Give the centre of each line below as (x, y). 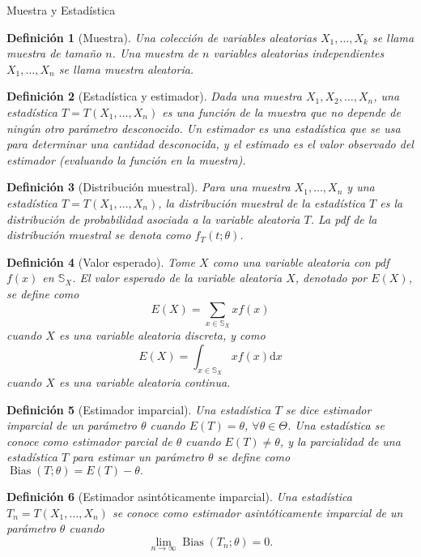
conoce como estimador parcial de (89, 441)
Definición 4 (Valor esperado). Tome (101, 261)
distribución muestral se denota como (99, 235)
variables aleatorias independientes (299, 53)
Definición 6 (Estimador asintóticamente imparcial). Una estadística (179, 496)
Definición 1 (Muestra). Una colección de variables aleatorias (162, 37)
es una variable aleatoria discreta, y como (162, 335)
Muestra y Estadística (61, 10)
